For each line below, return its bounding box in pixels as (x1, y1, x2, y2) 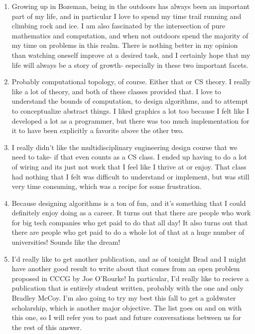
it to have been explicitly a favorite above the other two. (11, 125, 184, 136)
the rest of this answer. (11, 322, 82, 332)
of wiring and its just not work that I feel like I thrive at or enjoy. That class (11, 161, 247, 171)
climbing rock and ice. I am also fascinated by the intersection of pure (11, 20, 225, 31)
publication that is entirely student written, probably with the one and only (11, 283, 244, 293)
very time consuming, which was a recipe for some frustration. (11, 181, 202, 191)
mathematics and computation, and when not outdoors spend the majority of (11, 30, 249, 40)
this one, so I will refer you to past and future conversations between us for (11, 312, 242, 323)
